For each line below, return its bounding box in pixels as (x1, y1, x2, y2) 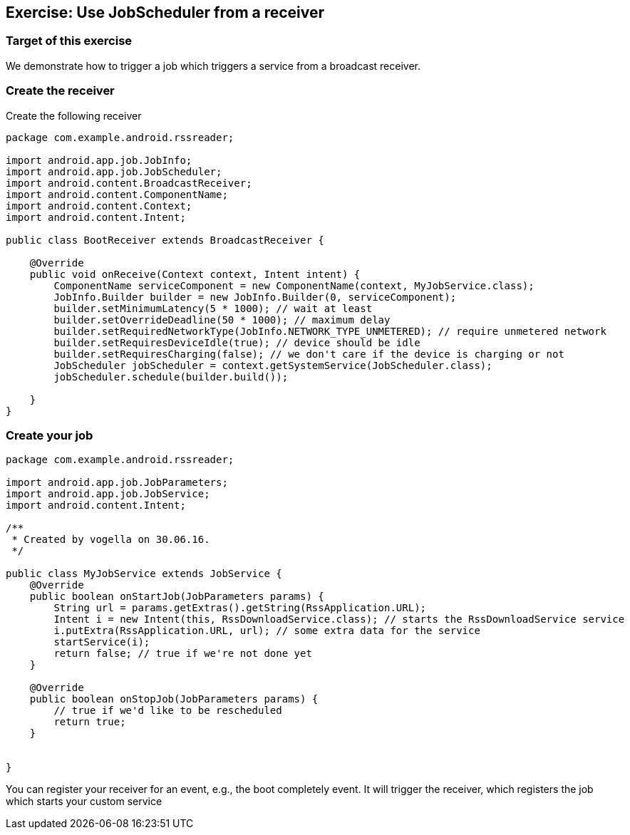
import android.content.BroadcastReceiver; (6, 177, 252, 189)
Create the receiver (6, 83, 115, 98)
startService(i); (53, 636, 150, 648)
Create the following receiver (6, 109, 142, 122)
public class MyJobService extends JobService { (6, 568, 282, 580)
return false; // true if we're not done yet (53, 648, 312, 660)
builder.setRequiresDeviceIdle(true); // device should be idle (53, 336, 420, 348)
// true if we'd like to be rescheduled (53, 705, 282, 717)
